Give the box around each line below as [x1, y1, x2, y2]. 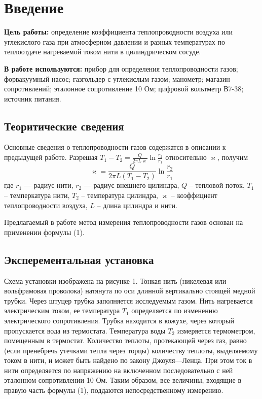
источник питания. [4, 93, 61, 104]
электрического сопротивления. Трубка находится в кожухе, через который [4, 315, 234, 325]
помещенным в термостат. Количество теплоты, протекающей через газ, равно [4, 335, 247, 346]
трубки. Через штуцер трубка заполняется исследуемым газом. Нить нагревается [4, 295, 253, 306]
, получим [217, 152, 248, 162]
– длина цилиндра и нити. [97, 199, 177, 210]
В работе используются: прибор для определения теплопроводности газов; [4, 63, 238, 74]
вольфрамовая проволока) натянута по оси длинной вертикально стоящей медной [4, 285, 255, 296]
